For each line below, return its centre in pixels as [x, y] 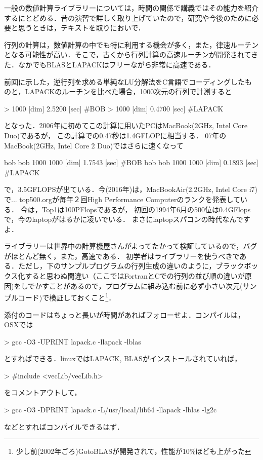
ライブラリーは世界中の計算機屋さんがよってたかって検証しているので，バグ [131, 246]
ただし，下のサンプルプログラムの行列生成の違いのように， [117, 266]
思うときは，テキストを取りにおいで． [81, 28]
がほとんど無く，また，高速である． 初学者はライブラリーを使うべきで [122, 256]
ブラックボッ [237, 266]
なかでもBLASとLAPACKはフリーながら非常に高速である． [117, 64]
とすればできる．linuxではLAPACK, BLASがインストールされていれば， [123, 358]
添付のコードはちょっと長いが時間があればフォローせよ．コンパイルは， [124, 314]
